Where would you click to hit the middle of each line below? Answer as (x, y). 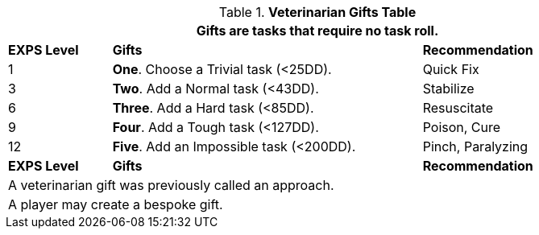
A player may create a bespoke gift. (116, 204)
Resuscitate (458, 108)
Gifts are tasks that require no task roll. (317, 31)
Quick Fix (451, 69)
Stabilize (448, 89)
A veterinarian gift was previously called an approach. (171, 185)
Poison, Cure (462, 127)
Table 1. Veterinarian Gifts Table (317, 12)
